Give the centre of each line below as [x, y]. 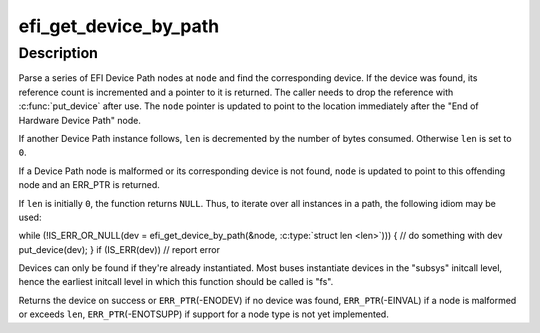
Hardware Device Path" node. [80, 120]
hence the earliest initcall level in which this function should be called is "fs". [176, 282]
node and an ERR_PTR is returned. [89, 185]
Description [58, 53]
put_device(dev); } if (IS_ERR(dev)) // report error [119, 249]
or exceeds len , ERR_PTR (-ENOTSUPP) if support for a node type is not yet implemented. [203, 314]
